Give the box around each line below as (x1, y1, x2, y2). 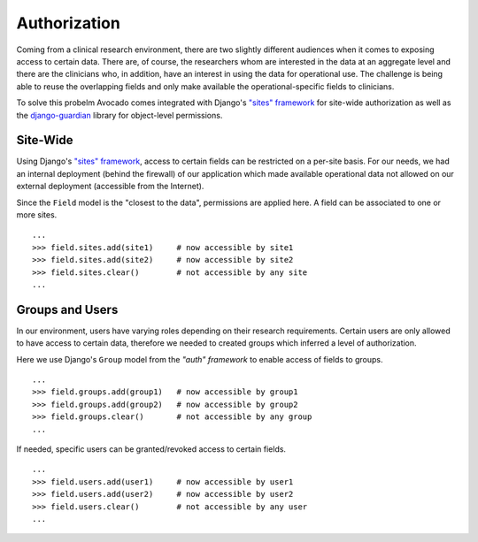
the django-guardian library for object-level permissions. (16, 110, 223, 120)
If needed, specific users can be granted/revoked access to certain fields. (16, 443, 287, 454)
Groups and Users (16, 302, 119, 317)
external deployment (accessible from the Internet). (16, 181, 204, 192)
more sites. (16, 209, 58, 220)
